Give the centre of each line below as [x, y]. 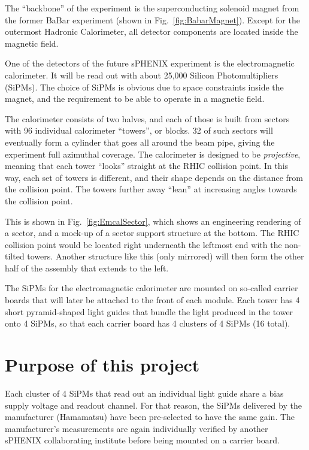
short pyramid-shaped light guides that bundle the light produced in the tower [149, 311]
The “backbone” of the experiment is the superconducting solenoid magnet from [152, 8]
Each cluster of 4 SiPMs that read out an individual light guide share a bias [144, 393]
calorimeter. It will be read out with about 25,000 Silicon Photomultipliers [142, 75]
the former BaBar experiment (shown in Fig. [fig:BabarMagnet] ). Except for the [152, 19]
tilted [15, 256]
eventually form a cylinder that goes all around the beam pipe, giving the [140, 142]
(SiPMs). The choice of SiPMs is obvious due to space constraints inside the [144, 87]
